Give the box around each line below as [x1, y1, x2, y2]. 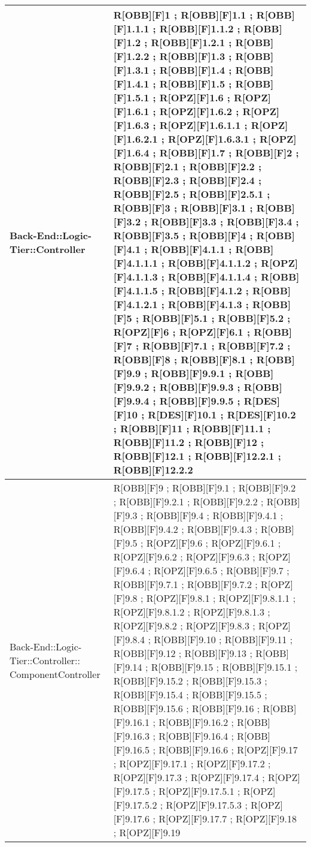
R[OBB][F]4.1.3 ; [168, 297, 249, 311]
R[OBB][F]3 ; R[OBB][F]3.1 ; [113, 201, 253, 215]
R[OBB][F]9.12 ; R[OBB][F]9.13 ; [113, 646, 252, 660]
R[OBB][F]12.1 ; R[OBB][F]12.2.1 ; [113, 449, 281, 463]
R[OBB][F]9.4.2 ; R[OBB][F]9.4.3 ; [113, 522, 258, 536]
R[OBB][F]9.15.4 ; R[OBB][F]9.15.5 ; [113, 688, 267, 701]
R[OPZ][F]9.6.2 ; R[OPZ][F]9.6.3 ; [113, 550, 255, 563]
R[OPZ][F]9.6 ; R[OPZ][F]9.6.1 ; [146, 536, 281, 550]
